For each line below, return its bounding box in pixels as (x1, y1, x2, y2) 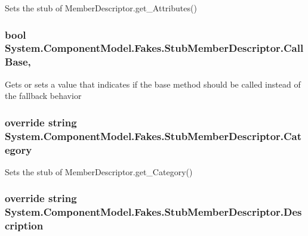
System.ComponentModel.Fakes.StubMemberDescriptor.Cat (5, 128, 302, 143)
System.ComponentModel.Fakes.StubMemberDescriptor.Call (5, 41, 304, 55)
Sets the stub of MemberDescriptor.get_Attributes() (5, 2, 197, 14)
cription (5, 218, 44, 233)
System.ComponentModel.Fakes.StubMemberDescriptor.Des (5, 204, 302, 219)
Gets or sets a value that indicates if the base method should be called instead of (5, 77, 301, 90)
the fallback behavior (5, 89, 82, 102)
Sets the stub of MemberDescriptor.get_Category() (5, 165, 193, 178)
